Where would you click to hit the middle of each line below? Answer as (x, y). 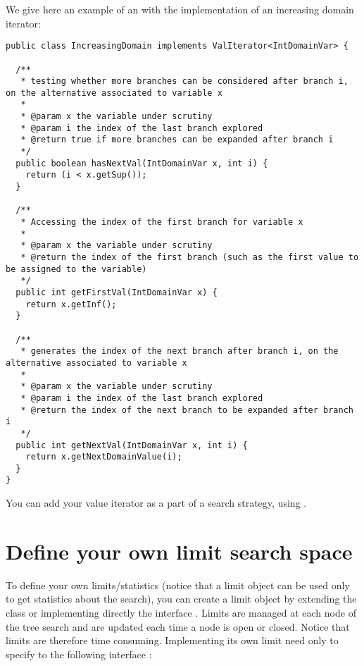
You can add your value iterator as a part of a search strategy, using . (156, 503)
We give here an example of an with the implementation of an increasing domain (180, 9)
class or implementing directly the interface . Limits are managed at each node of (181, 613)
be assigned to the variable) (76, 269)
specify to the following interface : (79, 654)
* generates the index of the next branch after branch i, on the (180, 351)
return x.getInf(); (71, 304)
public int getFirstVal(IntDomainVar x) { (117, 292)
